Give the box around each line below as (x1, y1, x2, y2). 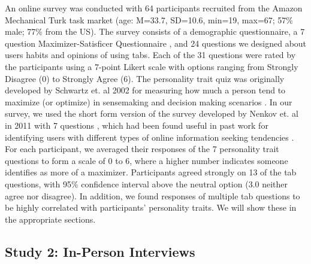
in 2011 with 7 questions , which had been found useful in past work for (5, 119, 268, 131)
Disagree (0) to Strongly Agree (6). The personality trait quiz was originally (5, 72, 285, 84)
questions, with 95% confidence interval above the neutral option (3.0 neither (5, 177, 288, 190)
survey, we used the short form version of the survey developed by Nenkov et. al (5, 107, 298, 120)
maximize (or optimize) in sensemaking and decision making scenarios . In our (5, 95, 292, 108)
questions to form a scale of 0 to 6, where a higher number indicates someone (5, 154, 288, 166)
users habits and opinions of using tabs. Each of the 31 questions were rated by (5, 48, 296, 61)
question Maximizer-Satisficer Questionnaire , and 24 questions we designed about (5, 37, 307, 49)
